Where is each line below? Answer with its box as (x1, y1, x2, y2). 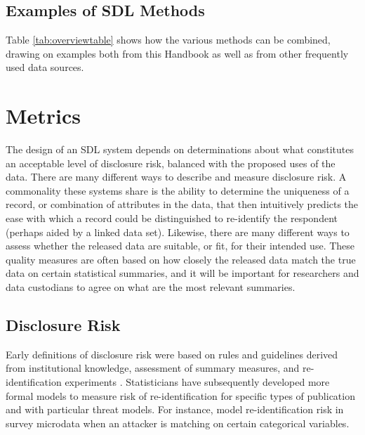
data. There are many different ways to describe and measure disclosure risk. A (6, 169, 347, 184)
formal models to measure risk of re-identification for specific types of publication (6, 388, 355, 403)
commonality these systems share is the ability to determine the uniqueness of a (6, 183, 350, 197)
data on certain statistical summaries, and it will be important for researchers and (6, 266, 359, 280)
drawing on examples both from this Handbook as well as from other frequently (6, 46, 349, 60)
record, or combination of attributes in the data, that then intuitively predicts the (6, 197, 359, 212)
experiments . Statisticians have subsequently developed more (65, 375, 330, 389)
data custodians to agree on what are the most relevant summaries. (6, 280, 296, 294)
